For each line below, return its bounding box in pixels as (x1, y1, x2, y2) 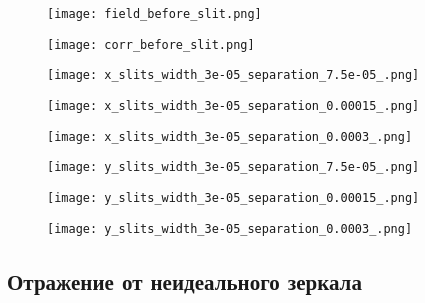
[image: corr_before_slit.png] (47, 37, 255, 52)
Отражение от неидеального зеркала (7, 265, 362, 296)
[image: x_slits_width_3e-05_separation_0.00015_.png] (47, 98, 420, 113)
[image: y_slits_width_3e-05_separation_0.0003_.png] (47, 221, 413, 236)
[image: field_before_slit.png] (47, 7, 262, 21)
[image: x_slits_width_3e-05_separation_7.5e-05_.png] (47, 68, 420, 83)
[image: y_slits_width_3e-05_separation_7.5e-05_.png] (47, 160, 420, 175)
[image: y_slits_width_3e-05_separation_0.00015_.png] (47, 190, 420, 205)
